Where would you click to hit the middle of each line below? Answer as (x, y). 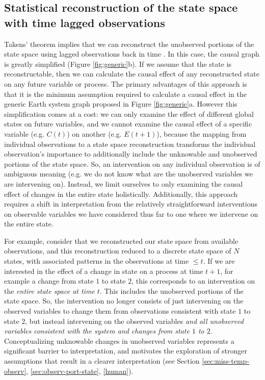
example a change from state (49, 281)
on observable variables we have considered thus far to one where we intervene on (131, 213)
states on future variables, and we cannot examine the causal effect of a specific (128, 124)
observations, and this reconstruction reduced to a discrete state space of (118, 251)
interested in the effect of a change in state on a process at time (104, 271)
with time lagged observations (85, 22)
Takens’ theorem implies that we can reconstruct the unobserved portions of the (129, 44)
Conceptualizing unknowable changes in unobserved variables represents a (119, 340)
